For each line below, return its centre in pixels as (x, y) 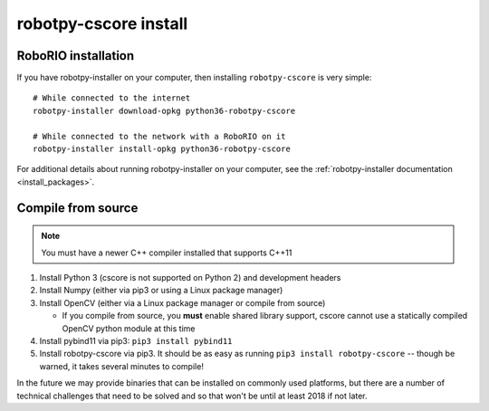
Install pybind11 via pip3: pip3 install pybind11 (136, 340)
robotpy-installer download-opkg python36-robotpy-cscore (164, 110)
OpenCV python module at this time (129, 328)
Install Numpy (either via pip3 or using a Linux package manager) (161, 291)
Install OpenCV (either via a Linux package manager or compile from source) (182, 302)
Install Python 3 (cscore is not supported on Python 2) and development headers (190, 277)
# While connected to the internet (112, 98)
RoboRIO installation (76, 56)
